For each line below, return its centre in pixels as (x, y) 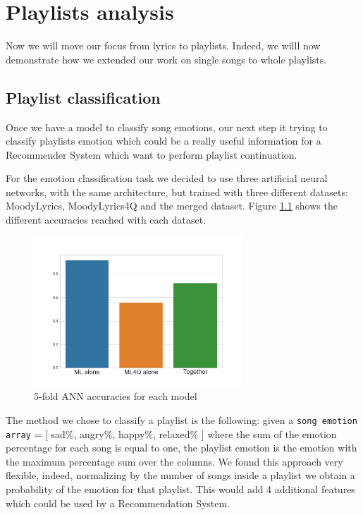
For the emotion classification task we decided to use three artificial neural (167, 178)
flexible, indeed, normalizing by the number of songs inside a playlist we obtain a (180, 475)
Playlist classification (83, 97)
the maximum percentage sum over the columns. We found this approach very (174, 461)
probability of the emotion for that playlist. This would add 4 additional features (180, 489)
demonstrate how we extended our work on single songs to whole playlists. (166, 59)
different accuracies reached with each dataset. (106, 220)
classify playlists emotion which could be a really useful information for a (164, 141)
